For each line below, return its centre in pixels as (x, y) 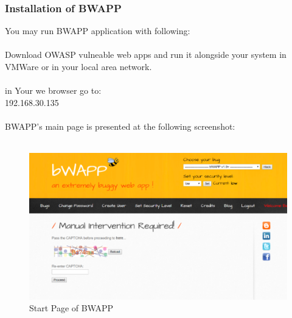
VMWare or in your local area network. (78, 66)
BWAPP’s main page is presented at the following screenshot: (120, 126)
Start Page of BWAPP (71, 308)
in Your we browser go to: (53, 90)
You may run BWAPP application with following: (98, 31)
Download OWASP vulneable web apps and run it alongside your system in (146, 55)
